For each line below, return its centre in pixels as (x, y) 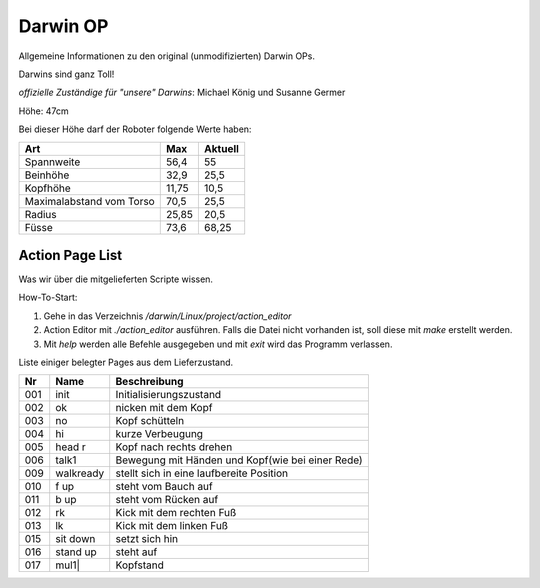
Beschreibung (149, 382)
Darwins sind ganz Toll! (66, 74)
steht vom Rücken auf (167, 500)
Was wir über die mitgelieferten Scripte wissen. (116, 279)
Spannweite (52, 162)
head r (70, 447)
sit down (75, 539)
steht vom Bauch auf (164, 487)
